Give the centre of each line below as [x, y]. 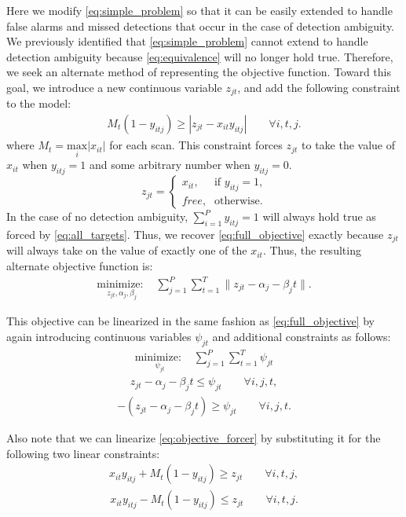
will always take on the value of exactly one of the [127, 250]
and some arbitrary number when [170, 165]
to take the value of [349, 145]
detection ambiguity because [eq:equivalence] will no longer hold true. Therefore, [200, 56]
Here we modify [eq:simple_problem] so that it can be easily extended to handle [199, 10]
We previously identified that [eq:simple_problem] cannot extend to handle [187, 41]
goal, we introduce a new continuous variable [114, 87]
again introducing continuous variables [99, 336]
